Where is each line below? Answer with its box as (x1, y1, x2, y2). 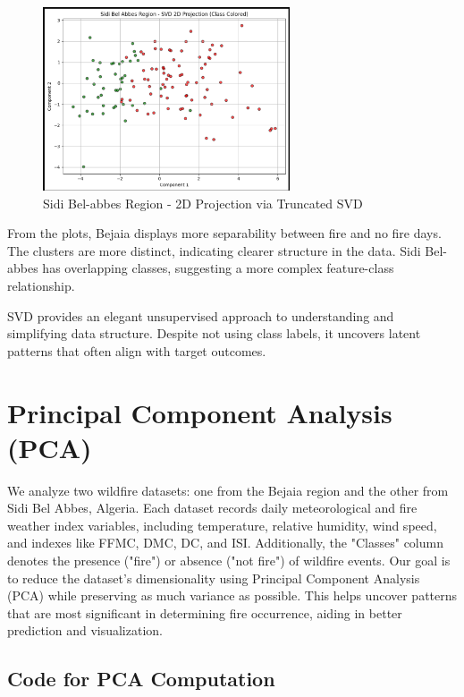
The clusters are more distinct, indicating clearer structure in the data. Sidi (7, 241, 421, 259)
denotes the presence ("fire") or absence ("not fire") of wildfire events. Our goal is (7, 551, 451, 570)
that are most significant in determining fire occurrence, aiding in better (7, 603, 402, 622)
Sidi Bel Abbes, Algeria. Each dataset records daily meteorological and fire (7, 498, 418, 517)
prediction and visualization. (7, 621, 163, 640)
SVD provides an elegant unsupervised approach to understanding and (7, 306, 394, 325)
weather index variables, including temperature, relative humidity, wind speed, (7, 515, 437, 534)
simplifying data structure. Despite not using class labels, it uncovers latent (7, 324, 421, 343)
